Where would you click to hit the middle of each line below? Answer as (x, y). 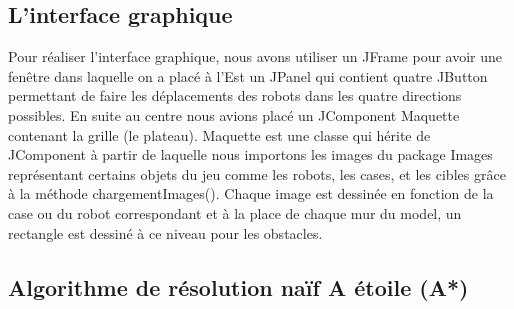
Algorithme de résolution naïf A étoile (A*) (238, 286)
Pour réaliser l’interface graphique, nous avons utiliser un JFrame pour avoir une (255, 56)
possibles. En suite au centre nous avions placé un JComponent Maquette (234, 114)
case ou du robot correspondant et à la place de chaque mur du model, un (235, 212)
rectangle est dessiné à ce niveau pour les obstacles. (165, 232)
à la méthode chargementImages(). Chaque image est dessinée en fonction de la (251, 193)
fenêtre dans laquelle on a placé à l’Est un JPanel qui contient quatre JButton (248, 75)
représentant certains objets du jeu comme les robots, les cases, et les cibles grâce (257, 173)
